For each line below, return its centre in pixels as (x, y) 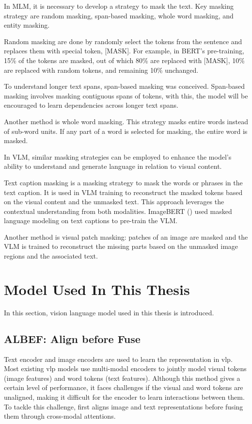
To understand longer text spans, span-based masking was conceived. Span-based (124, 86)
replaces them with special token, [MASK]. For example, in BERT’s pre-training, (124, 51)
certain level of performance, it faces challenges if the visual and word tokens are (124, 387)
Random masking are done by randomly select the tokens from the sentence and (123, 41)
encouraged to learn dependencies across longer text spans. (91, 105)
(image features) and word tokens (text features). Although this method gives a (122, 378)
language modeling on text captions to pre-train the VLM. (91, 220)
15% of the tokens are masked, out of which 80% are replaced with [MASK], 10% (124, 60)
